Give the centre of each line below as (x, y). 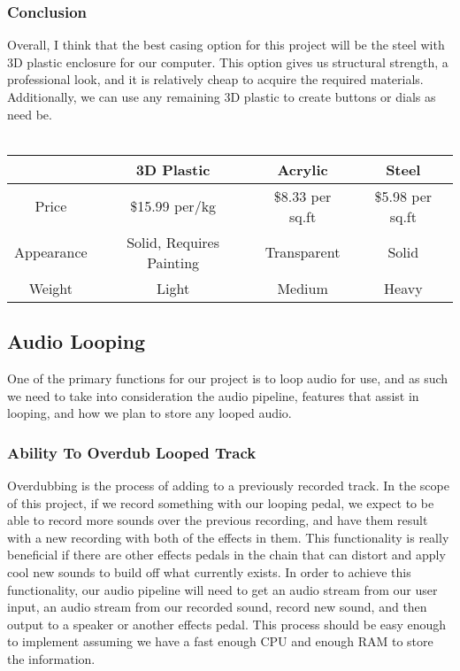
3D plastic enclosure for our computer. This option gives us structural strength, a (228, 62)
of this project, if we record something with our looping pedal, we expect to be (221, 502)
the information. (51, 658)
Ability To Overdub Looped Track (132, 452)
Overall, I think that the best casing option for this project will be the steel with (226, 45)
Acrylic (303, 169)
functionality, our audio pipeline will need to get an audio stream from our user (222, 589)
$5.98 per (403, 196)
